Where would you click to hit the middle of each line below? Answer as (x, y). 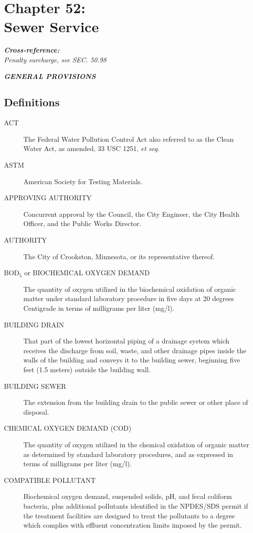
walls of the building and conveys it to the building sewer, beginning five (132, 360)
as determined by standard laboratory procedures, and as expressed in (128, 454)
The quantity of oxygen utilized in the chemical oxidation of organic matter (136, 444)
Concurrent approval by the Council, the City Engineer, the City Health (131, 214)
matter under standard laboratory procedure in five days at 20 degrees (129, 298)
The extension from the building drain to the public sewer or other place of (136, 402)
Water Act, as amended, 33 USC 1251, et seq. (92, 148)
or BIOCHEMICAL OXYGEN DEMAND (87, 273)
